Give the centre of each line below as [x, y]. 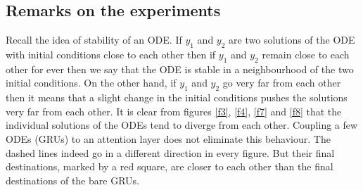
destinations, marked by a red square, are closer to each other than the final [170, 166]
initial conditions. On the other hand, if [91, 83]
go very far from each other [282, 83]
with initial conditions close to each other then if [111, 54]
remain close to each [306, 54]
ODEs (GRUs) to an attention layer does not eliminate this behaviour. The [168, 138]
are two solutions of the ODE [292, 40]
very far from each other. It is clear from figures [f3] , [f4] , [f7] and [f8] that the [174, 111]
